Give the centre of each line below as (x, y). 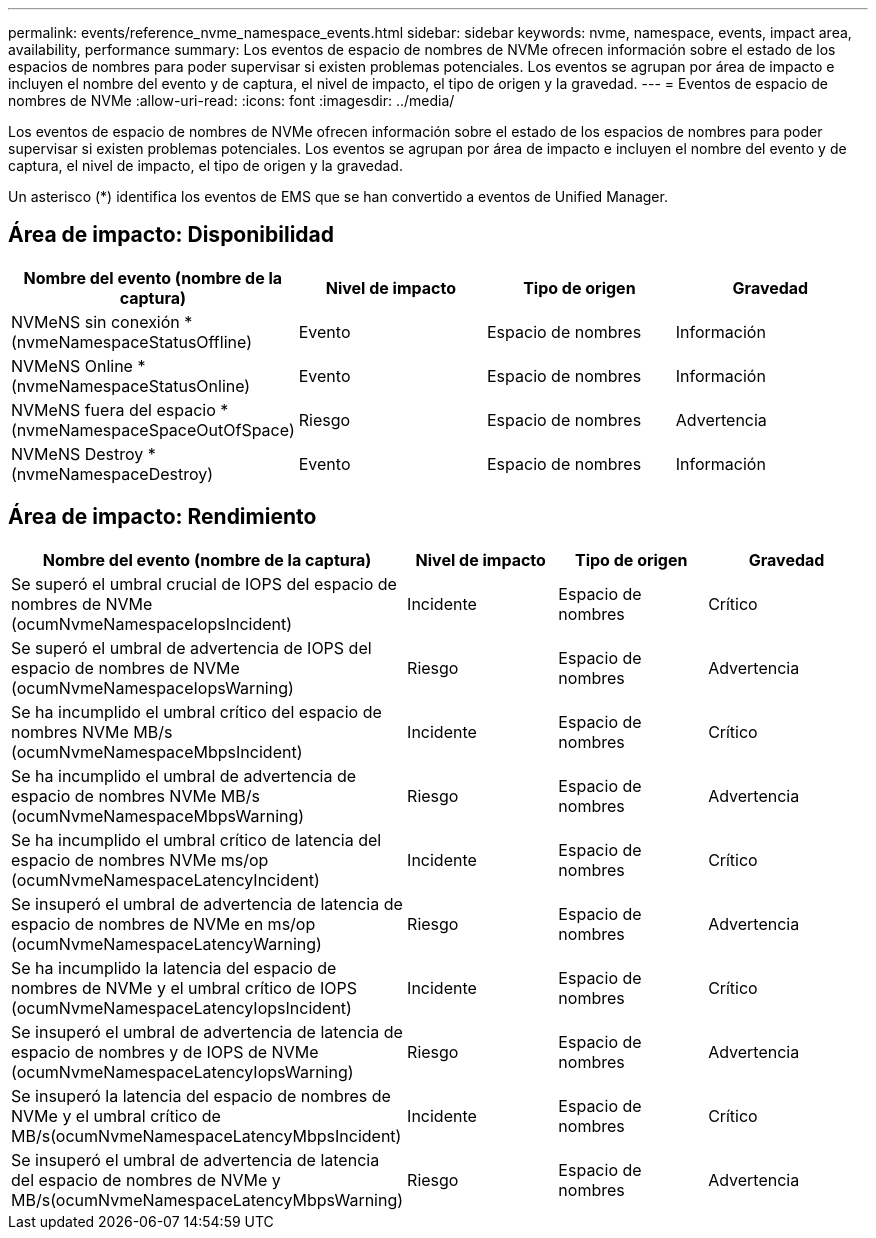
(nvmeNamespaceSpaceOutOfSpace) (153, 429)
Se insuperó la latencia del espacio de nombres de (201, 1095)
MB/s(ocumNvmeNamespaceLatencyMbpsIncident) (206, 1135)
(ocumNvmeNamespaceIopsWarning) (152, 687)
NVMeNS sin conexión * (102, 321)
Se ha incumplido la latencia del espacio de (174, 967)
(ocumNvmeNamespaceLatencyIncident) (165, 879)
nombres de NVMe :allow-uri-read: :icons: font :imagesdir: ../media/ (231, 100)
